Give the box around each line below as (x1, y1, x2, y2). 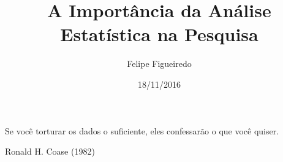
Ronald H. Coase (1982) (5, 145, 95, 158)
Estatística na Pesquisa (60, 21, 258, 47)
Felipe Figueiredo (127, 57, 192, 70)
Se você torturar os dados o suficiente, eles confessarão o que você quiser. (5, 124, 279, 137)
